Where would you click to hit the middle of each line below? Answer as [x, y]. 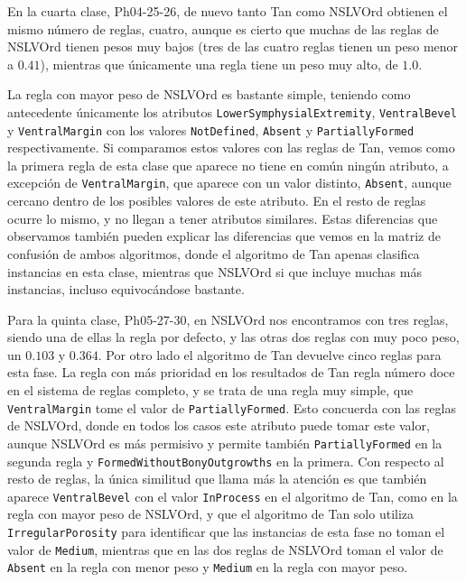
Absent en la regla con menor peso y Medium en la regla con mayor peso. [208, 567]
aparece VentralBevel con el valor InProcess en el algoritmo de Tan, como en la [233, 496]
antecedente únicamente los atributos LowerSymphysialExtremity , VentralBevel [232, 111]
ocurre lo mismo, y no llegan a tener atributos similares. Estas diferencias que [223, 218]
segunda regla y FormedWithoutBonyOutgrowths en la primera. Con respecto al [226, 461]
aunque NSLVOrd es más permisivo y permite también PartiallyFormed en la [225, 443]
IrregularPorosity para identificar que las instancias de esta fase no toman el [226, 532]
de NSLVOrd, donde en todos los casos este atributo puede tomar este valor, [219, 425]
